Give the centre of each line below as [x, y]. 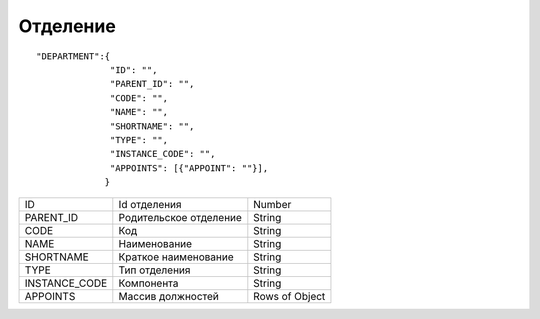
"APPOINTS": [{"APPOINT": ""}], [189, 168]
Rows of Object [289, 297]
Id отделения [150, 205]
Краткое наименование [176, 257]
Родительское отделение [180, 218]
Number [272, 205]
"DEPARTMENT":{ [73, 56]
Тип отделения [154, 270]
